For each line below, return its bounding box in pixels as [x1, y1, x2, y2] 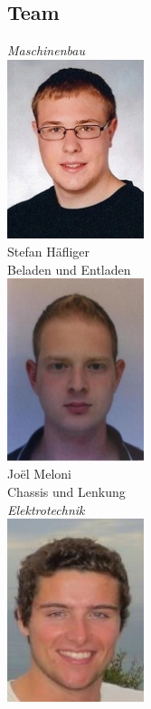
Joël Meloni [7, 464, 71, 483]
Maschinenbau [7, 41, 85, 60]
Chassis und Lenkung [7, 481, 126, 500]
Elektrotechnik [7, 500, 85, 519]
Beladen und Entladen [7, 259, 131, 278]
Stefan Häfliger [7, 242, 90, 261]
